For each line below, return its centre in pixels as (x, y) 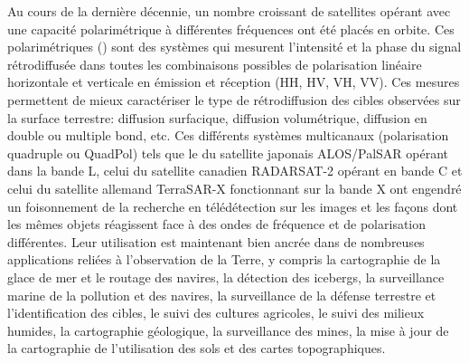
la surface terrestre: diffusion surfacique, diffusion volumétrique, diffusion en (217, 117)
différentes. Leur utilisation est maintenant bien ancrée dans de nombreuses (216, 241)
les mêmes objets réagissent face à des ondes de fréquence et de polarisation (217, 224)
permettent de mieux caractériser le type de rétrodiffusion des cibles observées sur (234, 99)
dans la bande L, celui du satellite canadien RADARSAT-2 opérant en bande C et (235, 171)
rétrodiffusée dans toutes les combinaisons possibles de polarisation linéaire (215, 64)
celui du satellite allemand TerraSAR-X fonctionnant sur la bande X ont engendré (234, 188)
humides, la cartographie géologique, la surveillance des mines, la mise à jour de (228, 330)
